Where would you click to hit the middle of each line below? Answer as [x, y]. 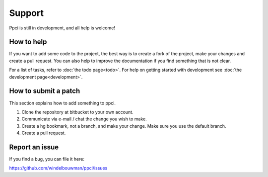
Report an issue [34, 147]
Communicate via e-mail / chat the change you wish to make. [84, 119]
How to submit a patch [45, 91]
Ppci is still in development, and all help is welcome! [62, 28]
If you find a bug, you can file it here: [47, 159]
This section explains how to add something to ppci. [63, 103]
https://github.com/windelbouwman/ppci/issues [58, 168]
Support [27, 13]
